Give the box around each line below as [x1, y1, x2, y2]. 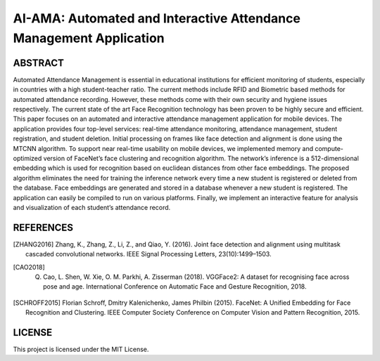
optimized [13, 154, 42, 162]
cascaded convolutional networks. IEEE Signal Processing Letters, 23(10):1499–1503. [25, 250, 272, 258]
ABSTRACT [13, 57, 65, 69]
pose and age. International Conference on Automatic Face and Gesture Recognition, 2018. [43, 282, 307, 291]
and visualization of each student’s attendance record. [13, 203, 171, 211]
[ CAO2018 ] [13, 263, 45, 271]
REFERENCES [13, 221, 74, 233]
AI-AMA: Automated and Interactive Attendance [13, 11, 300, 26]
